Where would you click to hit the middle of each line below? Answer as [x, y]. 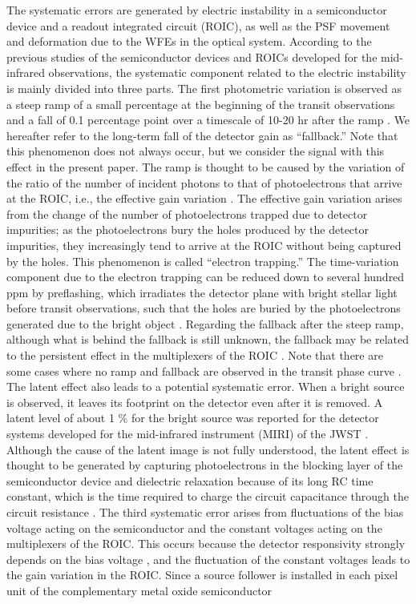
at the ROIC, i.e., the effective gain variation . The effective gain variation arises [204, 198]
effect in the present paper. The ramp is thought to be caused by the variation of [206, 166]
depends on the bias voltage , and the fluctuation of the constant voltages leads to [208, 559]
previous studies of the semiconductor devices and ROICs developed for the [192, 56]
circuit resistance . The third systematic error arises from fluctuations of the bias [205, 512]
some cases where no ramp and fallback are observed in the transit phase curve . [204, 370]
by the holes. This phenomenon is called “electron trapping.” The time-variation [203, 261]
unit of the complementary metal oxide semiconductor [139, 590]
